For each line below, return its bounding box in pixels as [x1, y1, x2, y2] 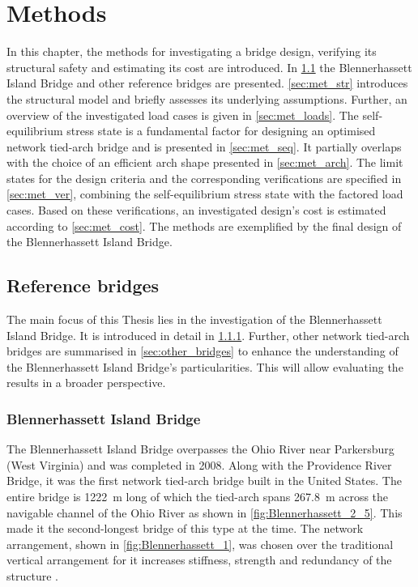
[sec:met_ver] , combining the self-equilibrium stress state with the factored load [6, 185, 403, 202]
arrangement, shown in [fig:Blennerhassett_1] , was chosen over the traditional [6, 535, 394, 552]
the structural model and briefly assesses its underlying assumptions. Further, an [6, 90, 407, 107]
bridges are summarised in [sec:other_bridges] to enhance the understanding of [6, 342, 399, 359]
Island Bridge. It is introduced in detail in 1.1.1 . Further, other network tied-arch [6, 326, 410, 343]
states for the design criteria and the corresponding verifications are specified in [6, 169, 402, 186]
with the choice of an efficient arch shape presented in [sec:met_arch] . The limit [6, 154, 403, 171]
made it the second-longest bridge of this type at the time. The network [6, 520, 364, 537]
